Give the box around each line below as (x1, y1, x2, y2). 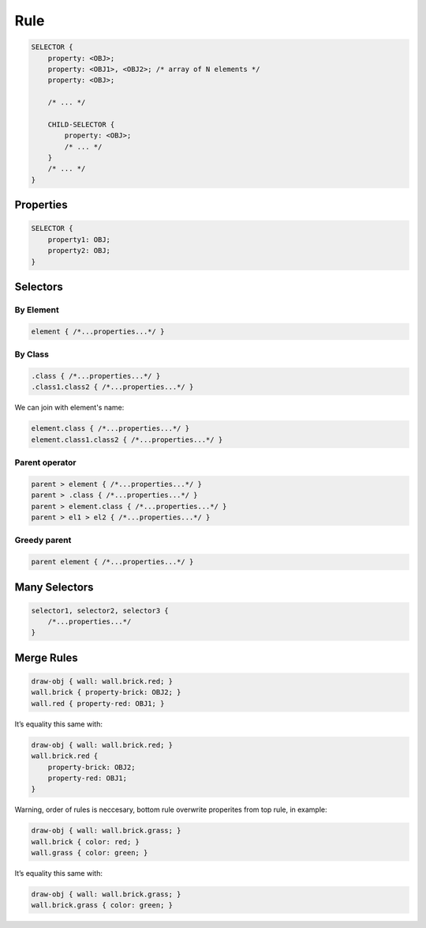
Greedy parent (14, 534, 72, 545)
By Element (14, 304, 59, 315)
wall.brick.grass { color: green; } (31, 901, 174, 910)
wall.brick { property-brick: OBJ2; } (31, 688, 181, 697)
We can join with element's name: (14, 403, 125, 413)
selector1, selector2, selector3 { (31, 605, 169, 615)
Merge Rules (14, 651, 78, 664)
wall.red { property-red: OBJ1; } (31, 699, 165, 707)
